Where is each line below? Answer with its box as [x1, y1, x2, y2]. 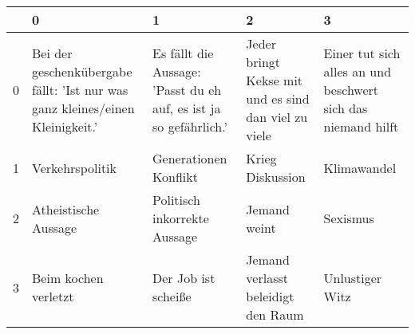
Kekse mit [246, 71, 303, 89]
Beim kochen [32, 269, 104, 287]
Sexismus [323, 209, 374, 227]
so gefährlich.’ [152, 116, 227, 136]
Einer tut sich [323, 43, 401, 62]
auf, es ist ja [152, 98, 221, 117]
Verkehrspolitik [32, 158, 117, 177]
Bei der [32, 43, 73, 62]
